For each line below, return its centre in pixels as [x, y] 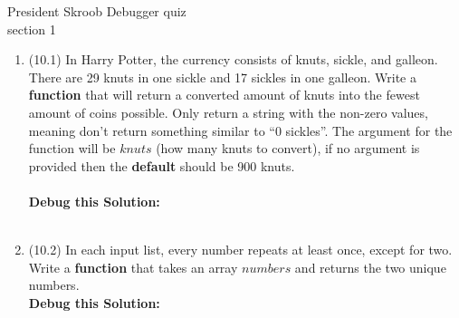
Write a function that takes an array [133, 267]
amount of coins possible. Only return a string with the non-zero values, [228, 112]
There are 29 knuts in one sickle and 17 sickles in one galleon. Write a [222, 77]
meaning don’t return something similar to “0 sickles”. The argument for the [240, 130]
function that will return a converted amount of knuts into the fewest [224, 95]
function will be [72, 148]
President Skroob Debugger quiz [97, 11]
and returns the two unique [370, 267]
